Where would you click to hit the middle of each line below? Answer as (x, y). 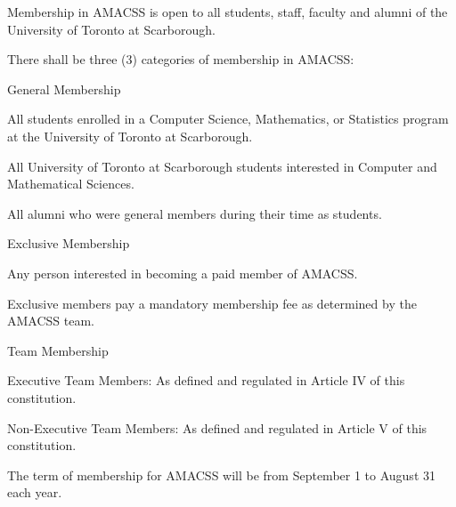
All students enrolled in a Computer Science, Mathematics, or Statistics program (228, 119)
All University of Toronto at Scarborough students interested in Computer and (222, 166)
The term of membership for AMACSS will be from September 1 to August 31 (221, 475)
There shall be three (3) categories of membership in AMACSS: (181, 59)
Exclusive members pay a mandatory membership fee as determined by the (212, 303)
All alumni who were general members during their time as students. (195, 213)
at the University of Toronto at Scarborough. (130, 136)
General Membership (64, 89)
